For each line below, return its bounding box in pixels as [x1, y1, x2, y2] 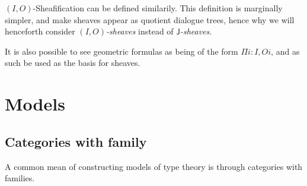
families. [5, 172, 35, 184]
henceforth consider [5, 25, 75, 37]
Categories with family [5, 132, 147, 150]
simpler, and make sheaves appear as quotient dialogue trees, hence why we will [5, 13, 295, 26]
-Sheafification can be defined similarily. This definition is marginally [33, 2, 283, 14]
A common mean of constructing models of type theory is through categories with [5, 160, 303, 172]
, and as [271, 45, 300, 57]
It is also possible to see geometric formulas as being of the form [5, 45, 238, 57]
